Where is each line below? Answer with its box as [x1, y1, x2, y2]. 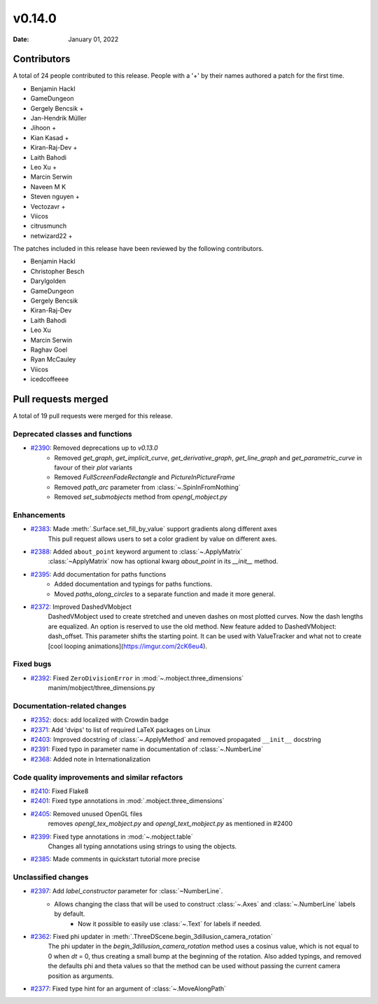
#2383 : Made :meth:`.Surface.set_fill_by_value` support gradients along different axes [30, 525, 278, 533]
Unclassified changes [13, 872, 89, 882]
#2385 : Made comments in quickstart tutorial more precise [30, 855, 200, 863]
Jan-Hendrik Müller [30, 114, 87, 123]
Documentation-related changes [13, 701, 127, 710]
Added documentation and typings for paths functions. [54, 580, 213, 589]
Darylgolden [30, 277, 66, 285]
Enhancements [13, 510, 66, 520]
